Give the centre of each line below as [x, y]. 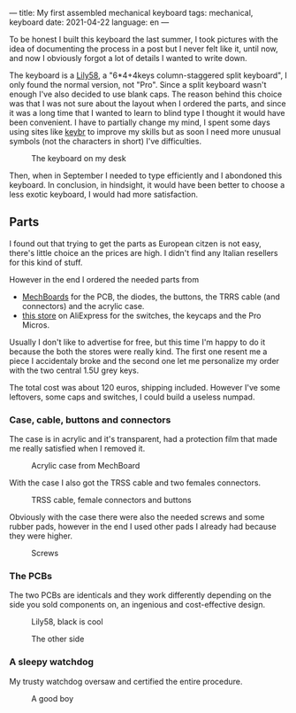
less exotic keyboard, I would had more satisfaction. [104, 194]
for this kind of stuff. [46, 262]
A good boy [53, 698]
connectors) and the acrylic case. [83, 306]
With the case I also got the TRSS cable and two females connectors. [135, 483]
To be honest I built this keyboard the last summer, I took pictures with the [144, 39]
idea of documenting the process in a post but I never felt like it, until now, [144, 49]
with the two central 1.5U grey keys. [74, 370]
